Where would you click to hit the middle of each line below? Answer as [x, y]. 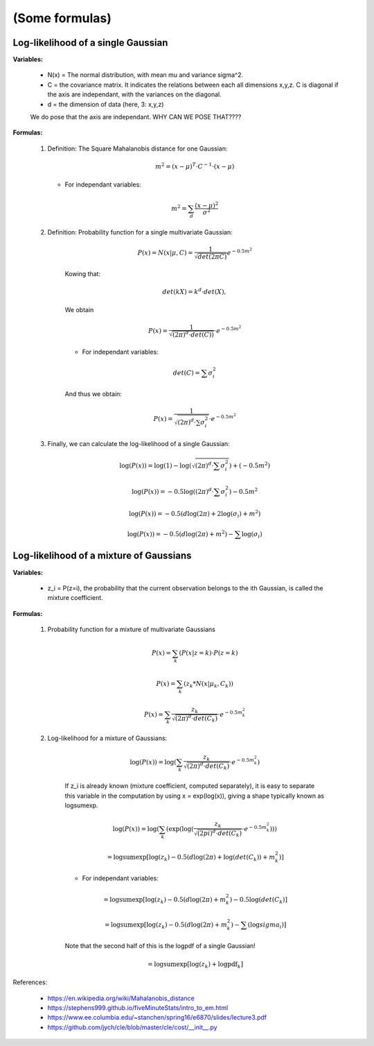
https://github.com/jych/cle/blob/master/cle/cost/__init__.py [132, 1027]
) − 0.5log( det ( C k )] [258, 900]
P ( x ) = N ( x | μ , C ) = [165, 253]
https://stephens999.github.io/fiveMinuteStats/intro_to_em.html [138, 1008]
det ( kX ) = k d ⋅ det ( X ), [194, 291]
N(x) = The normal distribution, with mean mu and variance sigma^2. [145, 75]
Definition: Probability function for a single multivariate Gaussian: [140, 232]
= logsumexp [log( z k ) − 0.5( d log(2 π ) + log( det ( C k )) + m [191, 858]
